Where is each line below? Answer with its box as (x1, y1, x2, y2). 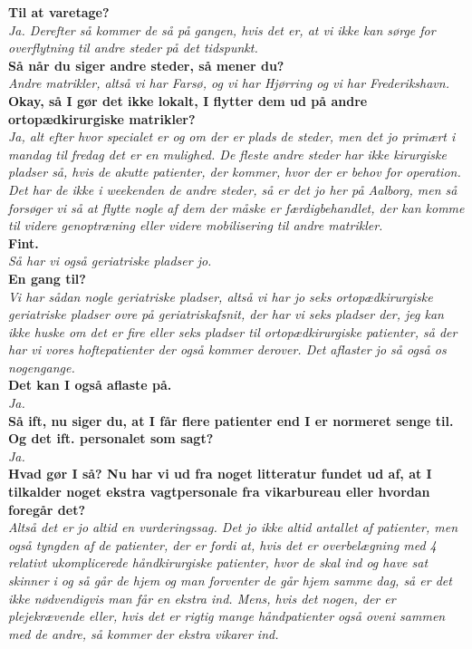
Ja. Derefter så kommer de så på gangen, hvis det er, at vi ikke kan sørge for (8, 20, 436, 39)
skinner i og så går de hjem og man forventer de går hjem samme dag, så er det (8, 571, 452, 589)
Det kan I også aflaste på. (8, 375, 172, 394)
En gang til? (8, 268, 86, 287)
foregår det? (8, 499, 86, 518)
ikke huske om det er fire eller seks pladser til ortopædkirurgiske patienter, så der (8, 322, 458, 341)
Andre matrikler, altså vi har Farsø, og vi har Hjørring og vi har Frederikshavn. (8, 73, 449, 92)
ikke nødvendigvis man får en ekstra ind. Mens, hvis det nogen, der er (8, 588, 396, 607)
